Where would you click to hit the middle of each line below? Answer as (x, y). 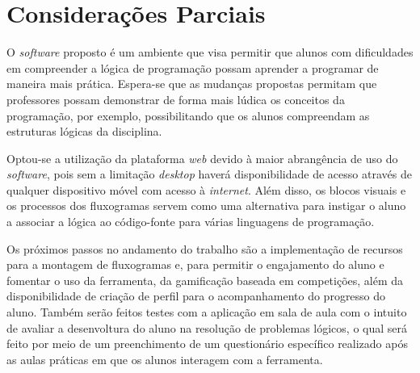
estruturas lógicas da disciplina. (84, 131)
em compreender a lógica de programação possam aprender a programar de (193, 67)
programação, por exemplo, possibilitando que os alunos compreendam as (188, 115)
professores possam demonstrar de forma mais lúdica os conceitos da (176, 99)
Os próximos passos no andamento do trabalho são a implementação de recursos (205, 248)
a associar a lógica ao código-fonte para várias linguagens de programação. (191, 222)
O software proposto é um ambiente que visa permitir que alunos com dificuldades (210, 52)
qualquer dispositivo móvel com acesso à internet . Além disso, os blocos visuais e (206, 189)
